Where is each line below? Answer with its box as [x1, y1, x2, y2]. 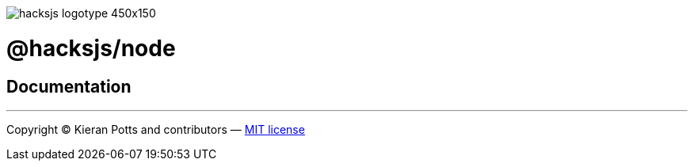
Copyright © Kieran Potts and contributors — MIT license [6, 122, 305, 136]
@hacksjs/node [6, 34, 176, 62]
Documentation [6, 76, 132, 97]
